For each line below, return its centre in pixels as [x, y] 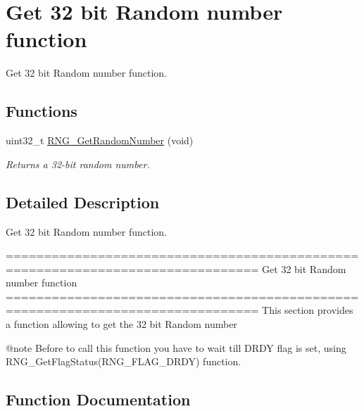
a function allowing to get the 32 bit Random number [121, 324]
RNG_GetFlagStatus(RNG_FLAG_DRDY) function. [124, 361]
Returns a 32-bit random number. [78, 164]
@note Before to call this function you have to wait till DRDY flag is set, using [176, 347]
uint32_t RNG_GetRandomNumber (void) [100, 140]
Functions [42, 111]
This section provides [308, 310]
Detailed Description [83, 202]
